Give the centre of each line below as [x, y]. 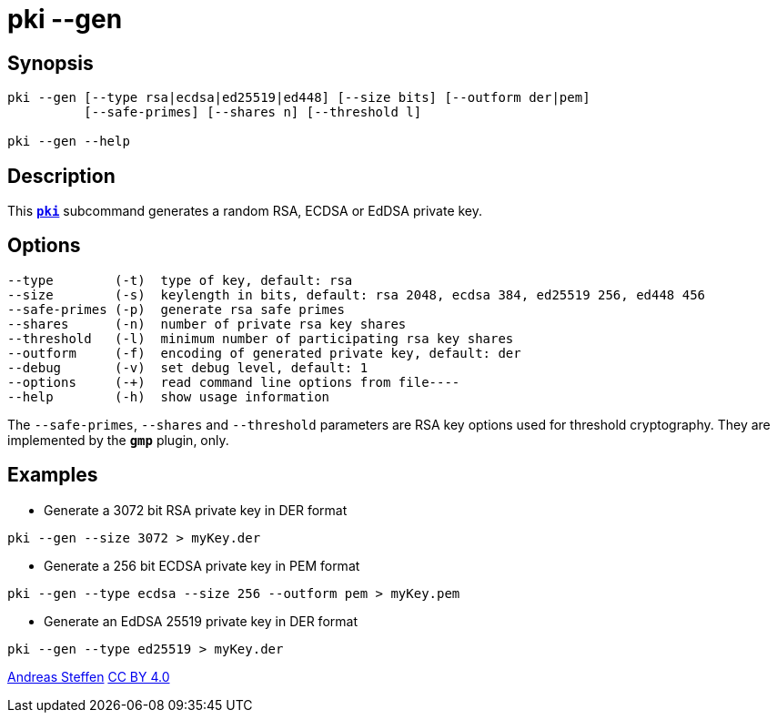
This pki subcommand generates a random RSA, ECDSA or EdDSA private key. [245, 211]
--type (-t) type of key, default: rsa [180, 280]
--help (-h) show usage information [169, 396]
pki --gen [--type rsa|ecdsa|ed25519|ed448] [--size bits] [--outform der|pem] [299, 98]
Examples [53, 475]
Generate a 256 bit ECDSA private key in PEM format [202, 565]
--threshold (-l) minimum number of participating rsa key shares [261, 338]
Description [61, 176]
